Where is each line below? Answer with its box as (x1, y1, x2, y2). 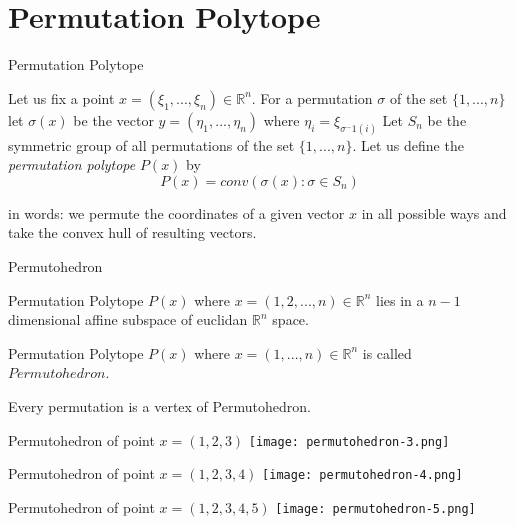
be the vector (73, 109, 154, 130)
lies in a (376, 289, 424, 310)
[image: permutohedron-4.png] (262, 468, 463, 483)
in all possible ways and (361, 202, 507, 223)
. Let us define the (352, 134, 464, 155)
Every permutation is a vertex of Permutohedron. (8, 395, 311, 416)
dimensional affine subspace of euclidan (8, 309, 248, 330)
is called (362, 342, 412, 363)
